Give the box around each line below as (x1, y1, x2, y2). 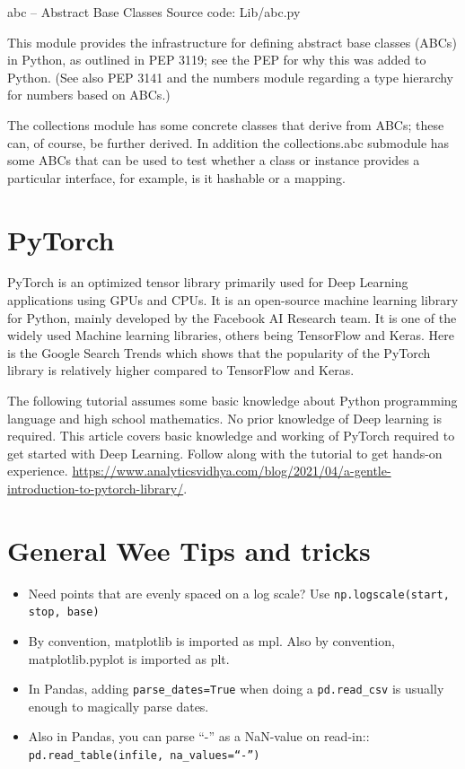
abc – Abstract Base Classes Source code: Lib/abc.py (7, 3, 301, 21)
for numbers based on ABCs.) (7, 85, 171, 104)
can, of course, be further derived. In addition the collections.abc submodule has (7, 133, 450, 152)
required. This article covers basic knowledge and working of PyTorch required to (7, 426, 455, 445)
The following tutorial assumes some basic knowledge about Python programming (7, 391, 458, 410)
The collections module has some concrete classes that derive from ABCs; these (7, 115, 444, 134)
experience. (7, 461, 68, 480)
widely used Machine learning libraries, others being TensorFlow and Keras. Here (7, 326, 454, 345)
